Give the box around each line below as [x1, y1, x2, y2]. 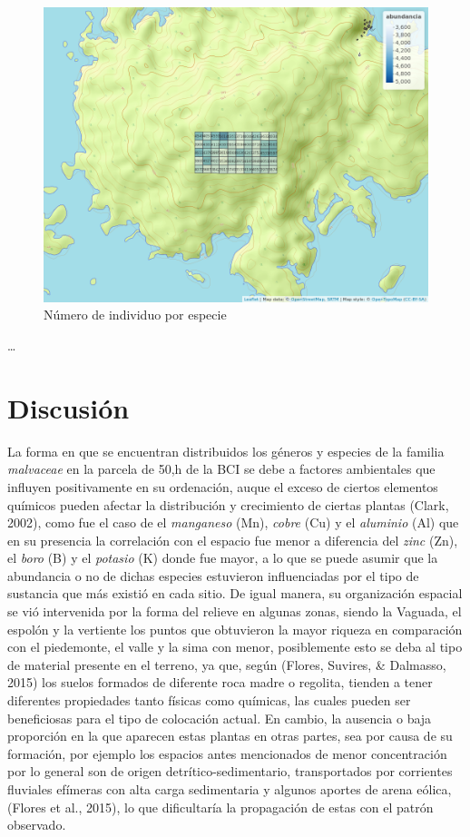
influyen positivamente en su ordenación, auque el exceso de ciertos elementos [7, 477, 438, 496]
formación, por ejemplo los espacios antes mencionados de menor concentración [7, 743, 447, 763]
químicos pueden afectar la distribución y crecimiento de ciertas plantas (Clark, [7, 495, 449, 514]
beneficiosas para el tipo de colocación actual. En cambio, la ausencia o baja [7, 708, 432, 727]
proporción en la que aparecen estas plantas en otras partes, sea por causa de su [7, 726, 453, 745]
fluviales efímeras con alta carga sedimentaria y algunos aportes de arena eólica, [7, 780, 452, 799]
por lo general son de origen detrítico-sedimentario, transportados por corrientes [7, 762, 453, 781]
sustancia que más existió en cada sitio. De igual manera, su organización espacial [7, 584, 463, 603]
